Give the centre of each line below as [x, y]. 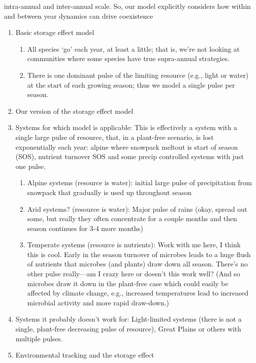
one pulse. [31, 166]
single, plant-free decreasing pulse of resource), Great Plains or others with [128, 329]
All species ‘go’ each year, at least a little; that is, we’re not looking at [133, 49]
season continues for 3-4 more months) [85, 228]
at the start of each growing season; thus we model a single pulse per [131, 84]
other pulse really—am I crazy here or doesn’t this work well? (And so [134, 274]
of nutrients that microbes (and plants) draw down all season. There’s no [138, 264]
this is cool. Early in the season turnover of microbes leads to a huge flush [139, 254]
